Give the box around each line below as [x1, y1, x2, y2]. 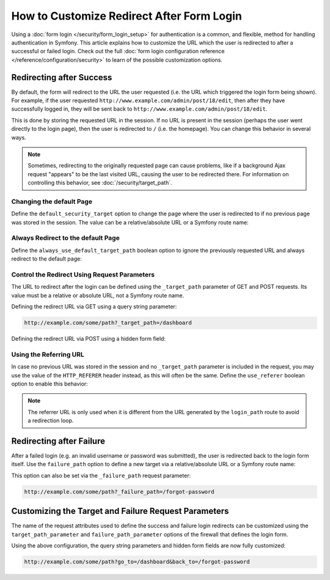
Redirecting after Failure [11, 436, 105, 446]
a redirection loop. [28, 417, 74, 425]
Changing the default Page [11, 197, 93, 206]
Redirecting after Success [11, 72, 112, 83]
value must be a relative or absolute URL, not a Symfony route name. [11, 291, 185, 299]
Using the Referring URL [11, 350, 85, 359]
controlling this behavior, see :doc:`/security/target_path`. [28, 179, 172, 187]
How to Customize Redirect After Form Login [11, 9, 243, 23]
